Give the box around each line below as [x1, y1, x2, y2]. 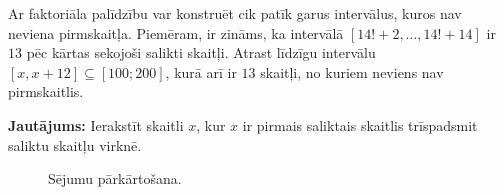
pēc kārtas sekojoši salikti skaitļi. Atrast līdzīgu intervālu [26, 42, 376, 63]
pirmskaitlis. [8, 81, 84, 102]
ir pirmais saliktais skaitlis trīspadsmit [242, 114, 478, 135]
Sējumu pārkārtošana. [48, 168, 182, 189]
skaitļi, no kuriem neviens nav [260, 61, 444, 82]
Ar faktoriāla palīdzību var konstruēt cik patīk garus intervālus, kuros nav [8, 3, 462, 23]
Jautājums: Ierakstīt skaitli [8, 114, 184, 135]
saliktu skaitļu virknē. [8, 134, 142, 155]
